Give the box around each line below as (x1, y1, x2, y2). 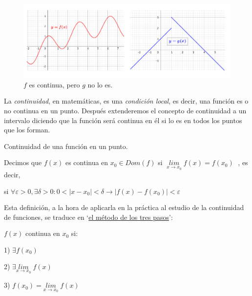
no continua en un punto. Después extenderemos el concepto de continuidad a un (4, 106, 247, 116)
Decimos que (4, 157, 42, 168)
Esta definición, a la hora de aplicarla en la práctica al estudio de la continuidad (4, 202, 244, 212)
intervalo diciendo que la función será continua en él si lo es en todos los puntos (4, 115, 242, 125)
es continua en (65, 157, 108, 168)
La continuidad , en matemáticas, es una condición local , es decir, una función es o (4, 96, 249, 106)
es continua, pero (29, 79, 80, 89)
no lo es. (87, 79, 113, 89)
